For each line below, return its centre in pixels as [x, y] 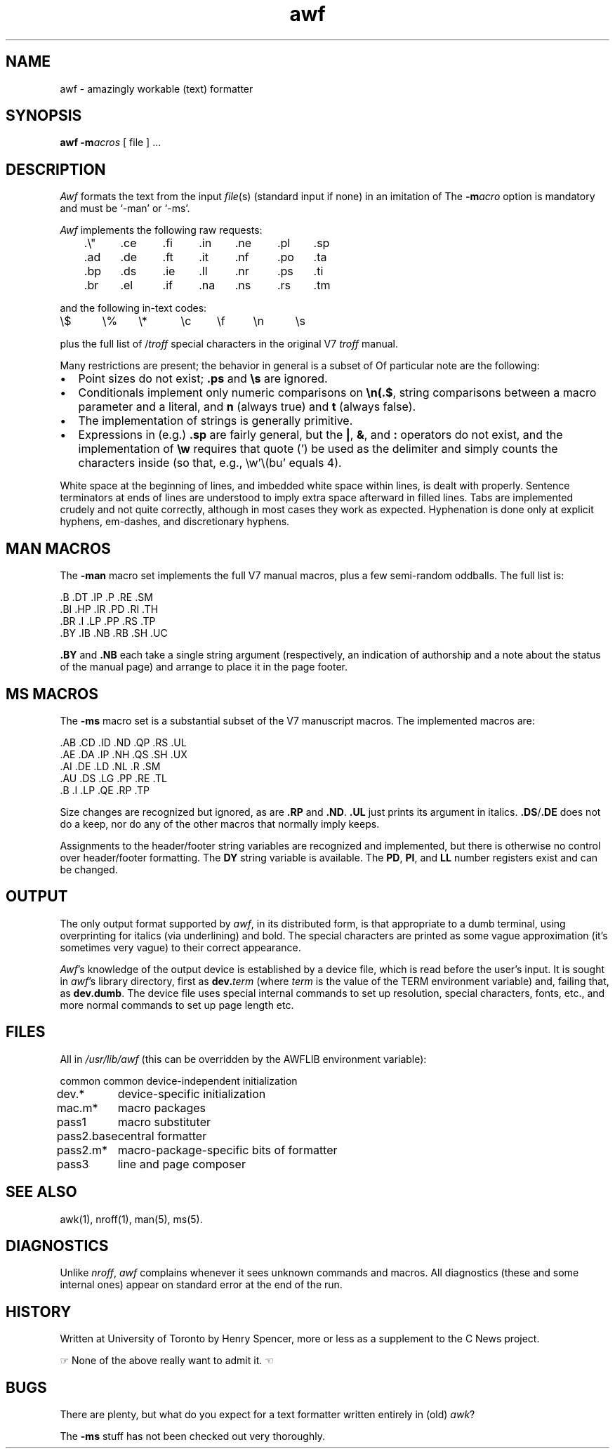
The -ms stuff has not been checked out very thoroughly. [192, 1436]
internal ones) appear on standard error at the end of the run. [201, 1285]
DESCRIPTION [56, 169]
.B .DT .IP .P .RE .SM [106, 597]
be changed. [89, 869]
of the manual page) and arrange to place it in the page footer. [204, 667]
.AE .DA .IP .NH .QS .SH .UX [124, 754]
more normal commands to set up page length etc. [177, 1005]
